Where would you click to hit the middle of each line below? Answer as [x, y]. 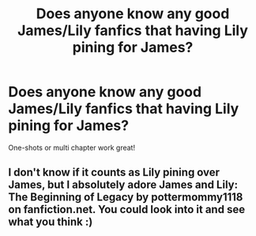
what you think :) [51, 222]
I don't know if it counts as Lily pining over [114, 172]
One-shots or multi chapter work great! [72, 147]
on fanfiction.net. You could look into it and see [127, 209]
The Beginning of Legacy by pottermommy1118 [126, 198]
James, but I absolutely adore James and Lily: [123, 185]
